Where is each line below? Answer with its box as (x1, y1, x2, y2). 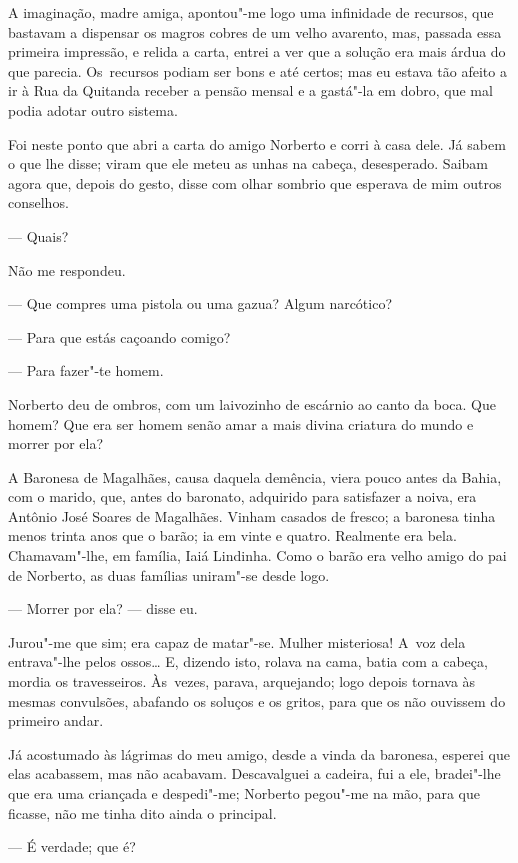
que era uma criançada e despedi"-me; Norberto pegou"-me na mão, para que (8, 783, 480, 803)
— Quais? (8, 225, 69, 246)
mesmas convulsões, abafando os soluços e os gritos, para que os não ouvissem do (8, 690, 506, 711)
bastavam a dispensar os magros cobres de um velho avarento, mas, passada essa (8, 21, 502, 42)
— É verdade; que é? (8, 836, 136, 857)
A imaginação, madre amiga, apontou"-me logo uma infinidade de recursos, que (8, 2, 494, 22)
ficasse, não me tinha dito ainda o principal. (8, 802, 277, 823)
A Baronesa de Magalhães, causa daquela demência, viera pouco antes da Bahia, (8, 466, 502, 487)
